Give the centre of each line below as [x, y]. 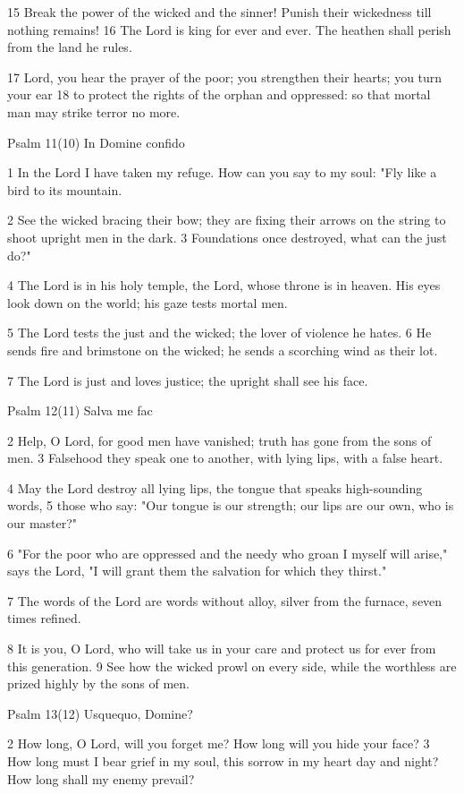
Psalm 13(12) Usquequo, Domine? [100, 713]
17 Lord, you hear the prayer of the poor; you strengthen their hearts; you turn [225, 77]
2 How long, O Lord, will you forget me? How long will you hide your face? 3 [219, 743]
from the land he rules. [70, 47]
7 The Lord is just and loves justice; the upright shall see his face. [188, 380]
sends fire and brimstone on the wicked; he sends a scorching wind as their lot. [223, 350]
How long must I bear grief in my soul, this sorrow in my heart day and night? [223, 761]
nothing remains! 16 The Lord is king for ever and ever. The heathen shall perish [229, 29]
